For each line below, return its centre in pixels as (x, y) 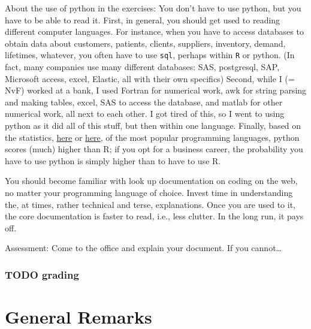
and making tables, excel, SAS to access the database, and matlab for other (144, 102)
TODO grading (42, 274)
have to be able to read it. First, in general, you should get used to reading (143, 19)
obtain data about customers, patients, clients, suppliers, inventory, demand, (145, 43)
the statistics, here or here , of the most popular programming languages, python (152, 137)
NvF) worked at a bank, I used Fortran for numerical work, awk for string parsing (156, 90)
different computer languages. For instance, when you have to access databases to (154, 31)
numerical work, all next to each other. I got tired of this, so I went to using (145, 114)
